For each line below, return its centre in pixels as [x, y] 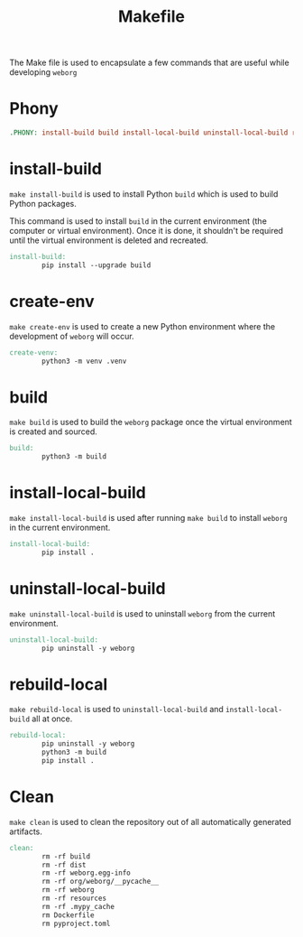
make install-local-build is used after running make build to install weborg [149, 518]
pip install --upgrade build [96, 265]
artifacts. [26, 831]
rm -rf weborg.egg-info [86, 873]
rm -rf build [66, 856]
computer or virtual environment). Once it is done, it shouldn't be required [147, 230]
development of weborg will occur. [72, 336]
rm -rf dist [64, 865]
